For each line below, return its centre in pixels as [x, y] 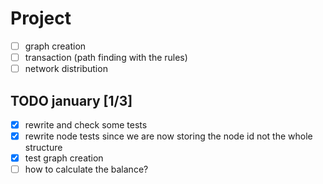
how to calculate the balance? [86, 169]
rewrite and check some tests [86, 124]
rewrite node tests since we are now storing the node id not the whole [168, 136]
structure [43, 148]
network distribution [66, 69]
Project [41, 18]
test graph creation [64, 158]
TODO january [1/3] [71, 100]
